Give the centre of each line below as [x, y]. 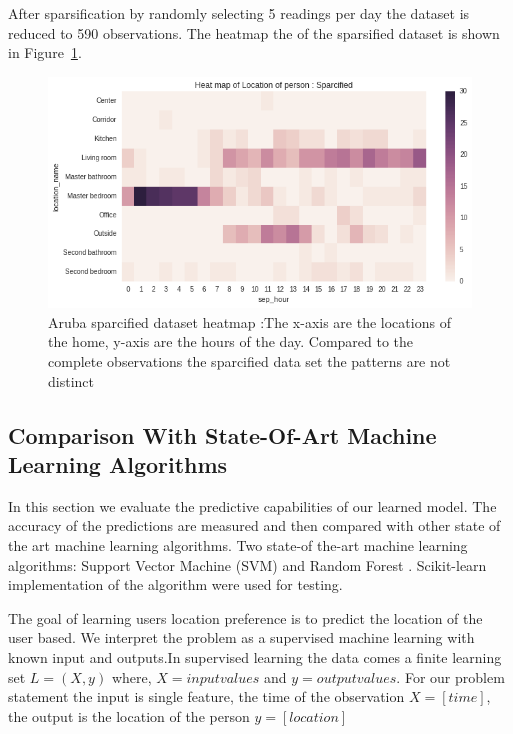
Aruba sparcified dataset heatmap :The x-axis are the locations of [249, 321]
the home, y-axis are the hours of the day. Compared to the [231, 341]
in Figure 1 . [45, 52]
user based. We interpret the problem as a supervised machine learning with [241, 637]
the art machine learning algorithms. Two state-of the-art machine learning [238, 544]
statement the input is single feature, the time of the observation [206, 696]
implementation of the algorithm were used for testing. [175, 584]
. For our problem [450, 676]
